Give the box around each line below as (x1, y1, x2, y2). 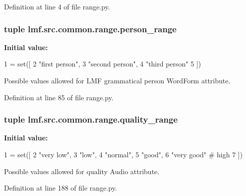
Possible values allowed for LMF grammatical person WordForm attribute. (4, 75, 231, 85)
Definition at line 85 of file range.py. (4, 92, 114, 102)
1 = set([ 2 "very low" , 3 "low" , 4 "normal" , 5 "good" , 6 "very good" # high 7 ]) (4, 149, 243, 159)
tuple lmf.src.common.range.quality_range (4, 113, 178, 126)
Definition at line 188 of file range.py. (4, 183, 117, 193)
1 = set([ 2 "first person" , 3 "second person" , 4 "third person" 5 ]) (4, 59, 201, 69)
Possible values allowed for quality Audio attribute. (4, 166, 160, 176)
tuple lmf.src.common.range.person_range (4, 22, 177, 35)
